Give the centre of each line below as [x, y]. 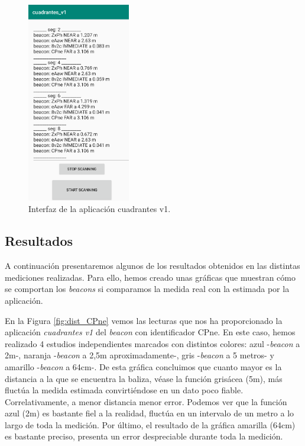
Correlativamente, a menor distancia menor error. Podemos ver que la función [146, 401]
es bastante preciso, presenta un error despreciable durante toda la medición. [144, 436]
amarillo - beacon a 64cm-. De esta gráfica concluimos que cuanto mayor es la [143, 366]
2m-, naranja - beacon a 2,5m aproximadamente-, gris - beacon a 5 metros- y [139, 355]
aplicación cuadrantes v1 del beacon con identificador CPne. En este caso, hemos [150, 332]
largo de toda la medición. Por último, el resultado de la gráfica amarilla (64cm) [150, 424]
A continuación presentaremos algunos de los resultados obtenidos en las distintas [152, 266]
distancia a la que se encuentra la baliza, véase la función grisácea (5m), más [144, 378]
